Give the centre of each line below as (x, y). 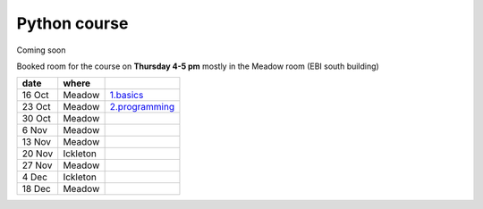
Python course (72, 23)
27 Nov (37, 165)
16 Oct (35, 96)
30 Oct (36, 119)
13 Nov (36, 142)
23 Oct (36, 107)
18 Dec (36, 189)
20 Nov (38, 154)
